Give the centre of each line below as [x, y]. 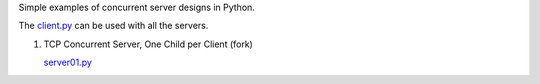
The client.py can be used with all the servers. [113, 26]
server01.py [67, 62]
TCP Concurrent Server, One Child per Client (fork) [148, 44]
